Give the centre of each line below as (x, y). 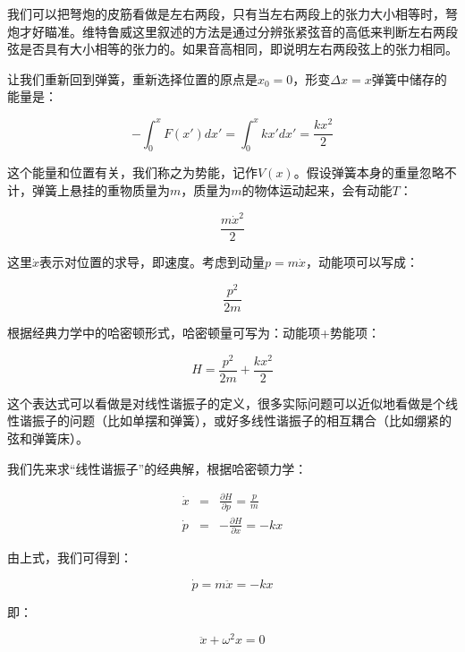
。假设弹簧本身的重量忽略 (369, 172)
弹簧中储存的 (409, 78)
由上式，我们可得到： (70, 557)
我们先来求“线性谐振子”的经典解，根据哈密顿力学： (157, 468)
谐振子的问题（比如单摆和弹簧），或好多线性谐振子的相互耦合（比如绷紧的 (235, 420)
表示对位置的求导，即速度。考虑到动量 (152, 262)
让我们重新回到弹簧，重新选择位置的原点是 (132, 78)
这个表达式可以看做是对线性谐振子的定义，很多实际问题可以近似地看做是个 (226, 403)
